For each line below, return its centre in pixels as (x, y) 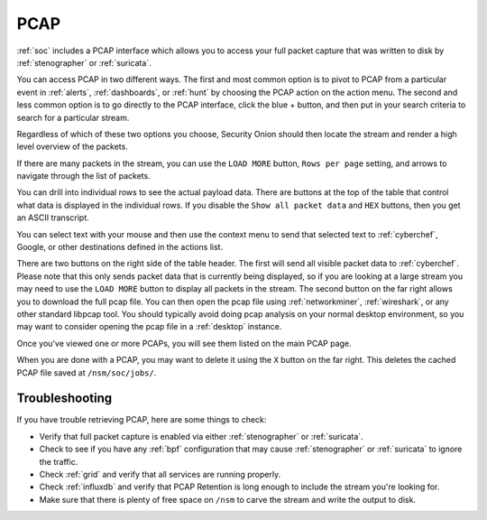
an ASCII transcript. (53, 218)
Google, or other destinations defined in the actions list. (120, 247)
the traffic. (59, 461)
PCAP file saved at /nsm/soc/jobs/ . (87, 372)
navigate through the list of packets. (83, 176)
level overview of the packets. (72, 147)
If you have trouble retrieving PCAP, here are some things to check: (142, 420)
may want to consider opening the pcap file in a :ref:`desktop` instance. (149, 327)
